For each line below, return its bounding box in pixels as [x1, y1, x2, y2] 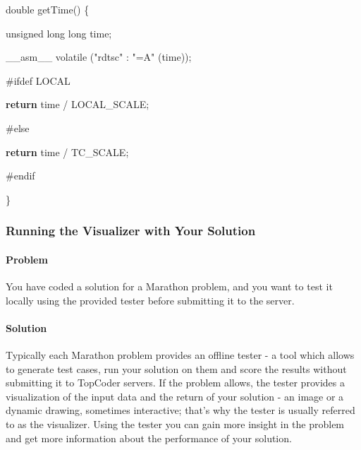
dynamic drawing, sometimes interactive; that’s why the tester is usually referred [6, 403, 355, 418]
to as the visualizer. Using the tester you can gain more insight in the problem [6, 416, 345, 431]
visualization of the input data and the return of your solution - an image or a [6, 389, 344, 403]
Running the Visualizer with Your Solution [6, 222, 256, 239]
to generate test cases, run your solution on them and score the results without [6, 361, 347, 376]
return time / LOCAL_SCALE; [6, 97, 149, 112]
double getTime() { [6, 2, 90, 16]
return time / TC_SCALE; [6, 144, 129, 159]
